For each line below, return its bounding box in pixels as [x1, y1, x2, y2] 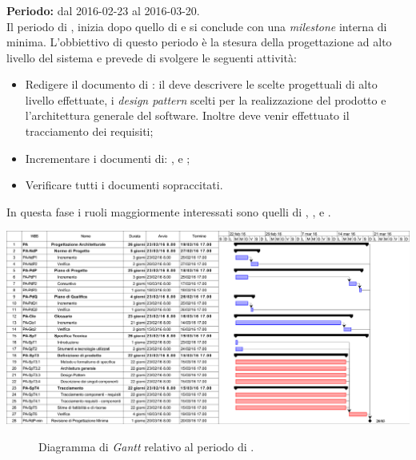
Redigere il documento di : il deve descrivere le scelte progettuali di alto [25, 76, 378, 93]
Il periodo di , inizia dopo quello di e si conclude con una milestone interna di [6, 18, 387, 34]
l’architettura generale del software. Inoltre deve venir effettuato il [25, 107, 350, 124]
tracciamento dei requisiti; [25, 123, 154, 140]
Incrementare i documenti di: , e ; [25, 149, 190, 166]
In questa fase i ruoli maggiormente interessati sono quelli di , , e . [6, 203, 331, 220]
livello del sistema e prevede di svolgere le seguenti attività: [6, 49, 297, 65]
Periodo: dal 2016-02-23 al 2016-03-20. [6, 2, 200, 18]
